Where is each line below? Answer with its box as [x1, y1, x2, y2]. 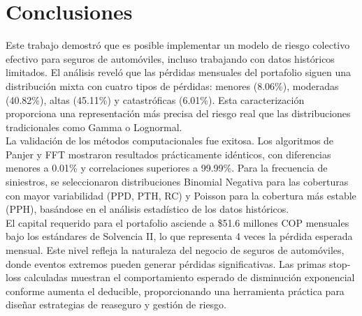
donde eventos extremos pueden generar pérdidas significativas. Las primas [6, 256, 326, 271]
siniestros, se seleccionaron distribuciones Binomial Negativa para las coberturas [6, 174, 349, 189]
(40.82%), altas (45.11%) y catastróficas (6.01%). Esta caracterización [6, 92, 305, 107]
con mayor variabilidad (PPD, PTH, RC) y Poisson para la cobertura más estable [6, 188, 356, 202]
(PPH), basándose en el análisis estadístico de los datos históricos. [6, 202, 289, 216]
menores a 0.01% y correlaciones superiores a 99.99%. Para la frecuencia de [6, 160, 328, 175]
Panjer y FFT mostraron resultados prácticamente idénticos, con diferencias [6, 146, 331, 161]
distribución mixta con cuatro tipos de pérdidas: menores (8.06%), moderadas [6, 78, 339, 93]
